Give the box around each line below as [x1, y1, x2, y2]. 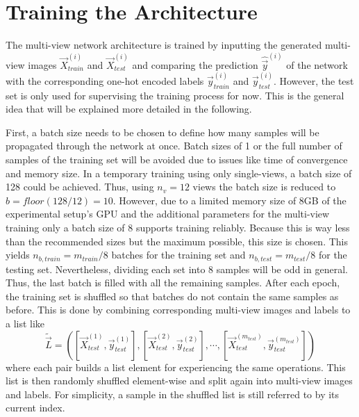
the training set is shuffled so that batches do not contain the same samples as [6, 288, 339, 303]
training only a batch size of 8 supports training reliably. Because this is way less [6, 220, 350, 234]
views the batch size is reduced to [192, 179, 336, 194]
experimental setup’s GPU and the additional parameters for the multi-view [6, 206, 330, 221]
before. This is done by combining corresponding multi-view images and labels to [6, 302, 351, 317]
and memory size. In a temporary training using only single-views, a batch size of [6, 165, 352, 180]
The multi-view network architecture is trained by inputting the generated [6, 38, 322, 52]
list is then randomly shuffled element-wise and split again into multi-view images [6, 373, 353, 388]
